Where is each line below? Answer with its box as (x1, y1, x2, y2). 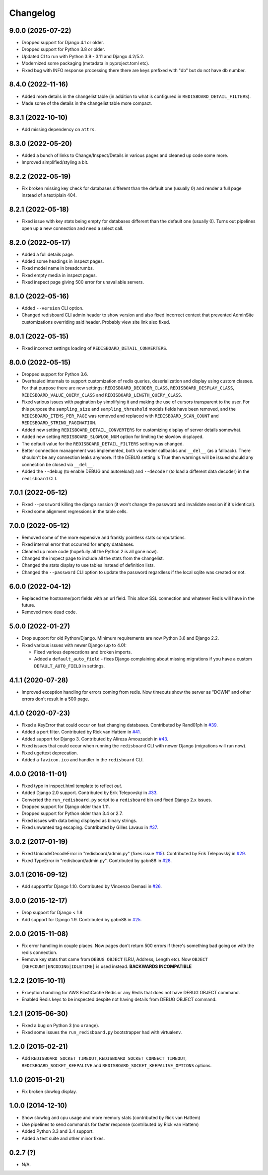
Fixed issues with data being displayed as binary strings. (21, 817, 137, 823)
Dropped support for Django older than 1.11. (21, 804, 110, 809)
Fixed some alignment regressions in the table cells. (21, 508, 128, 514)
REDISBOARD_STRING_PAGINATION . (21, 420, 97, 426)
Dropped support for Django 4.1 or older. (21, 40, 104, 46)
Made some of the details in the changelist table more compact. (21, 100, 152, 106)
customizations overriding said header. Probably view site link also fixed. (21, 319, 171, 325)
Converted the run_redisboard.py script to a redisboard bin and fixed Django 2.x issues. (21, 797, 212, 803)
